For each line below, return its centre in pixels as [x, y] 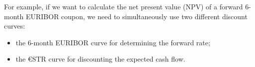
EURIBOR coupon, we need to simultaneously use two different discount [136, 16]
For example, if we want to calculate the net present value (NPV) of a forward [124, 6]
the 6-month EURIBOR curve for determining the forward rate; [113, 42]
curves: [15, 26]
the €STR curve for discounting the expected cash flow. [100, 59]
